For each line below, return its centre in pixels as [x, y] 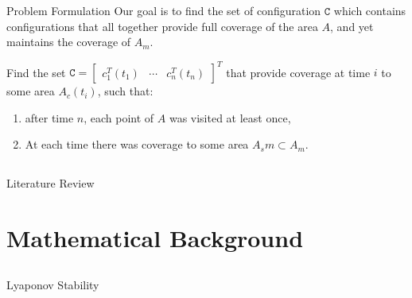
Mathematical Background [155, 238]
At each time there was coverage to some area [137, 144]
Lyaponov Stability [53, 284]
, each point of [119, 117]
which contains [370, 10]
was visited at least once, [230, 117]
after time [49, 117]
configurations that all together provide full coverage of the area [162, 26]
